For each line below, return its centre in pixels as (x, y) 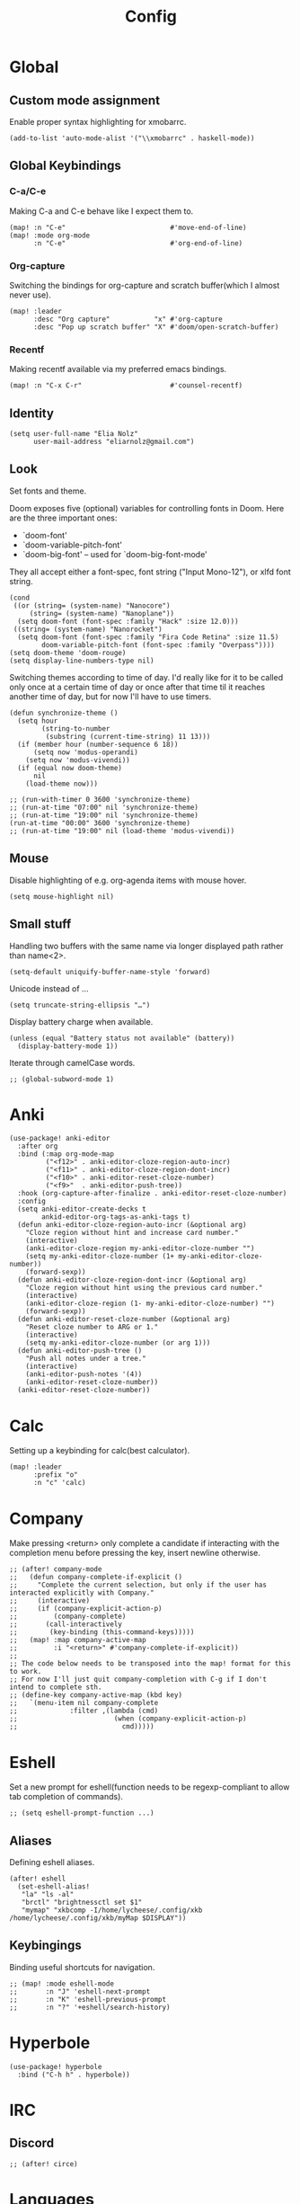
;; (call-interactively (66, 1624)
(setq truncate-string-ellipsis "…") (80, 1005)
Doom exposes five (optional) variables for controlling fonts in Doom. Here (147, 508)
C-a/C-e (28, 191)
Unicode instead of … (49, 988)
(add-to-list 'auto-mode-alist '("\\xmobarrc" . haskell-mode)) (132, 138)
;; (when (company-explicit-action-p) (128, 1719)
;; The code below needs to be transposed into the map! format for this (150, 1664)
